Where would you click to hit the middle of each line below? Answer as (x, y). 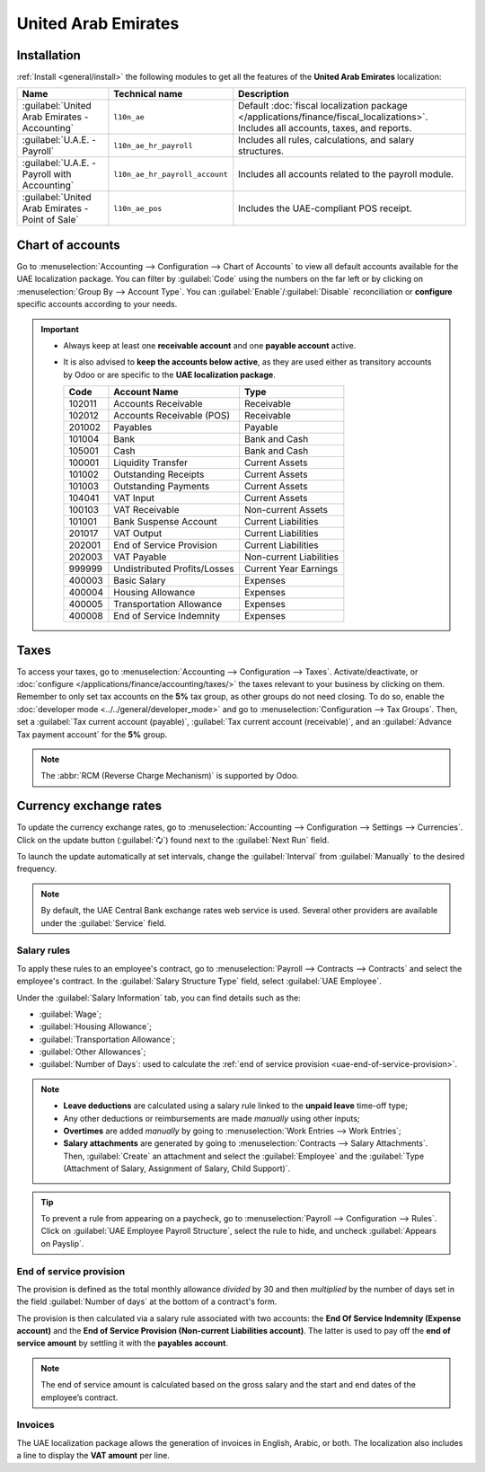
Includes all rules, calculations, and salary (326, 140)
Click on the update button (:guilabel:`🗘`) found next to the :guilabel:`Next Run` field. (173, 840)
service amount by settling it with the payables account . (123, 1344)
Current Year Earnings (291, 569)
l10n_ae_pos (138, 208)
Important (60, 329)
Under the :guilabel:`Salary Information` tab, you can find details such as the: (159, 998)
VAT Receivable (146, 510)
